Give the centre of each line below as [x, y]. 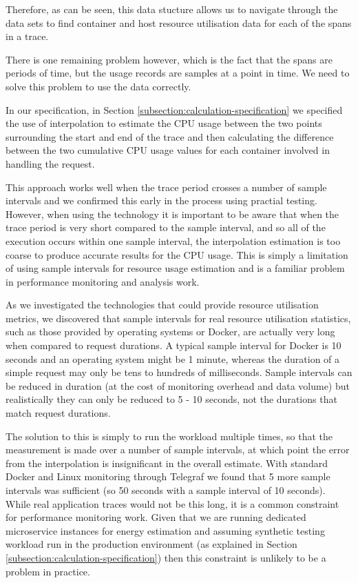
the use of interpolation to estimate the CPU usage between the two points [164, 123]
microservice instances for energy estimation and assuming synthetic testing [165, 530]
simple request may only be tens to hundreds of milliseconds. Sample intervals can [179, 372]
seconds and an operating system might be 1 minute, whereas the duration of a [173, 358]
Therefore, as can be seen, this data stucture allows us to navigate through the [172, 9]
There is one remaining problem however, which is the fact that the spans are [169, 59]
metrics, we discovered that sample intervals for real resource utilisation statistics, [178, 318]
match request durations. [58, 413]
